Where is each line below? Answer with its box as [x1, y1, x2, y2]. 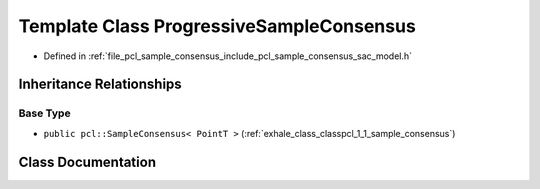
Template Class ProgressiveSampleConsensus [18, 15, 417, 37]
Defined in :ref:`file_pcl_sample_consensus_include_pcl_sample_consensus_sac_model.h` [43, 50, 413, 62]
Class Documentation [18, 153, 157, 170]
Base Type [18, 106, 71, 120]
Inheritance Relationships [18, 76, 182, 93]
